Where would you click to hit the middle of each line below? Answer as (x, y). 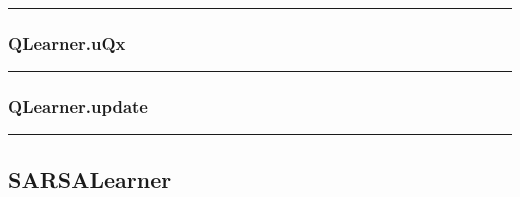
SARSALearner (90, 178)
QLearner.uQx (67, 42)
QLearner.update (78, 106)
